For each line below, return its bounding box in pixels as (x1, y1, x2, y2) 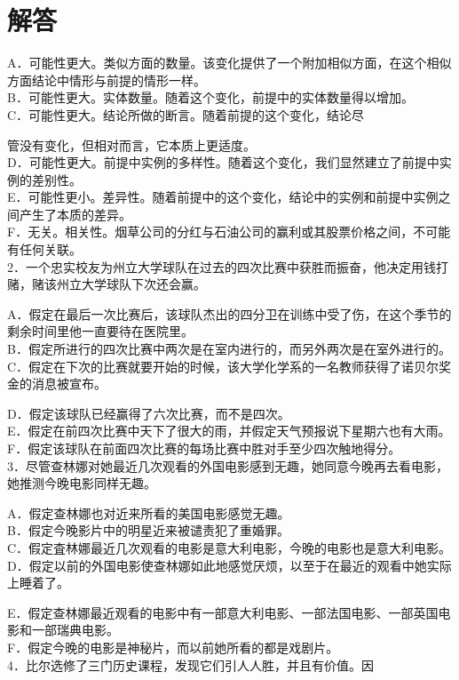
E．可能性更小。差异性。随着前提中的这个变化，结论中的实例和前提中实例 (7, 188, 439, 206)
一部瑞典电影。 (31, 620, 119, 639)
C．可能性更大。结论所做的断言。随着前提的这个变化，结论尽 (7, 105, 365, 124)
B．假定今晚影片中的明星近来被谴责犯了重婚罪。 (7, 521, 289, 540)
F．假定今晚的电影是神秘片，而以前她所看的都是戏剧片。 (7, 637, 339, 656)
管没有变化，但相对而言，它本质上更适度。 (7, 135, 256, 154)
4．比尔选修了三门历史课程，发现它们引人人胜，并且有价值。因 (7, 655, 374, 674)
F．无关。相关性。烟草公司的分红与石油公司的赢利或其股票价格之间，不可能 (7, 222, 451, 241)
